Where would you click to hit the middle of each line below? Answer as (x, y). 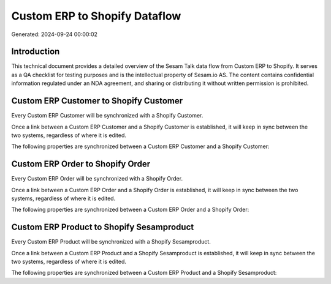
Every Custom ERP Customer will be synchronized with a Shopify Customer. (107, 116)
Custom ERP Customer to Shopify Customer (97, 101)
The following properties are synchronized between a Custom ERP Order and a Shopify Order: (130, 210)
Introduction (36, 52)
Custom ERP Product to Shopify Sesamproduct (103, 227)
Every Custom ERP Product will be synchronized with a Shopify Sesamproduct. (111, 242)
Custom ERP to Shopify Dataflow (96, 16)
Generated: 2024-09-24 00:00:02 (55, 34)
